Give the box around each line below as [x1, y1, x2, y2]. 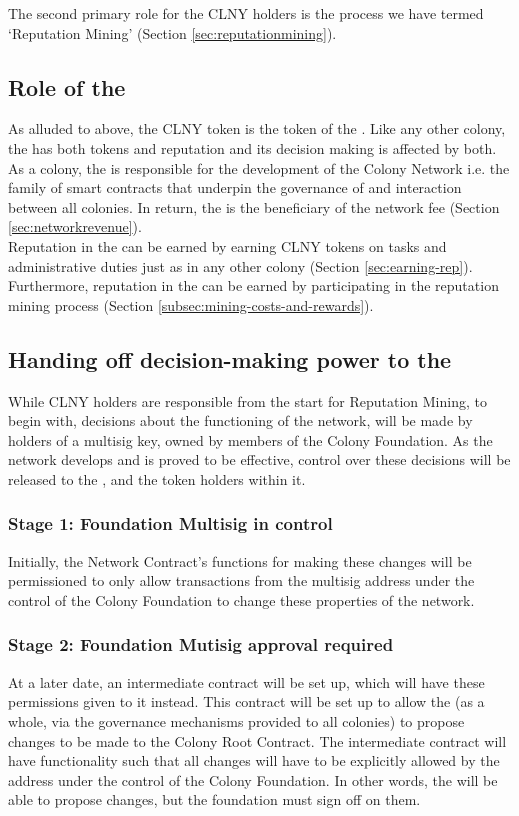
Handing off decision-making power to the [8, 343, 452, 374]
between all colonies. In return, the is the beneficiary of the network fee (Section [8, 196, 500, 217]
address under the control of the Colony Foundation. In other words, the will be [8, 769, 498, 790]
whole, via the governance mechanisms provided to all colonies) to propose [8, 710, 465, 731]
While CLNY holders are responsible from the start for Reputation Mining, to [8, 390, 487, 411]
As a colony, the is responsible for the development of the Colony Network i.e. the [8, 157, 510, 178]
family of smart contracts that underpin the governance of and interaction [8, 177, 462, 198]
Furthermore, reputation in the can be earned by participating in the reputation [8, 275, 499, 296]
